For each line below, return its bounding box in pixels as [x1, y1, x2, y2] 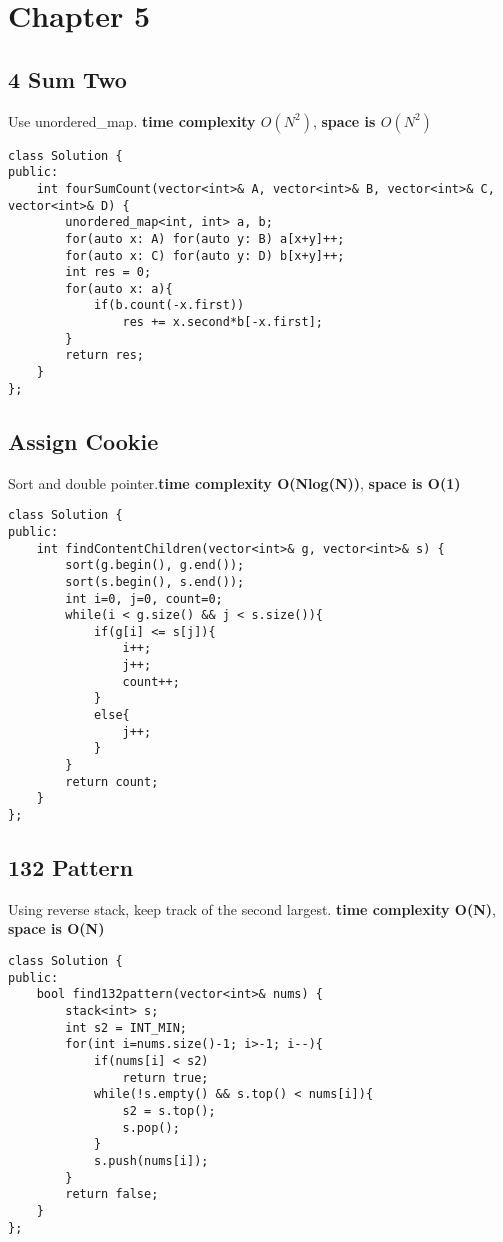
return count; [65, 774, 159, 789]
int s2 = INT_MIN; [65, 1020, 187, 1035]
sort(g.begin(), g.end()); [65, 558, 245, 573]
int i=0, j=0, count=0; [65, 591, 223, 606]
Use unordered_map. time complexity [8, 110, 256, 131]
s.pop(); [122, 1120, 180, 1135]
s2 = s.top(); [122, 1103, 216, 1118]
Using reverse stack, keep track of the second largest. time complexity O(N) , [8, 898, 496, 919]
